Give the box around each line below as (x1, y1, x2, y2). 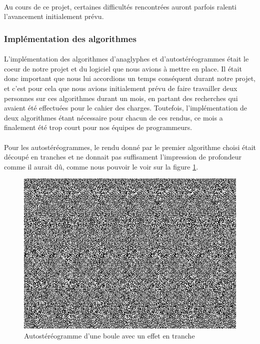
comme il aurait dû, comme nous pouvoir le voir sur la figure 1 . (4, 161, 198, 171)
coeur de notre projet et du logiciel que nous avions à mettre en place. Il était (4, 63, 242, 73)
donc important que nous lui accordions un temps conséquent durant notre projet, (4, 73, 255, 83)
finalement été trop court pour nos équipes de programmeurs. (4, 122, 192, 132)
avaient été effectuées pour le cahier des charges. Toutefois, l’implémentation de (4, 102, 247, 113)
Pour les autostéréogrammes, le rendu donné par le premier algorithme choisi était (4, 141, 256, 152)
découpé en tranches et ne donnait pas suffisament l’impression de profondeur (4, 151, 242, 162)
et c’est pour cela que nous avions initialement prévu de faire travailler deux (4, 83, 237, 93)
